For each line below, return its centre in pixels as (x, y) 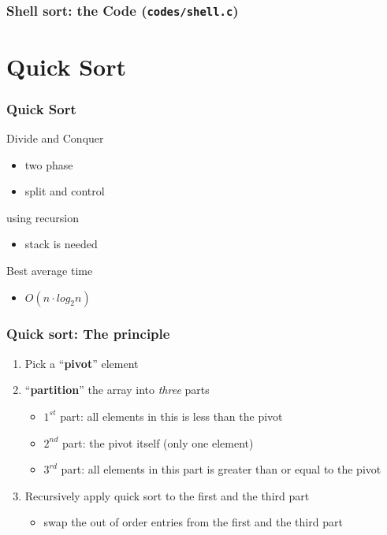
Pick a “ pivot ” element (82, 363)
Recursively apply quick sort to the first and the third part (167, 495)
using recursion (43, 217)
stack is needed (61, 244)
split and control (65, 191)
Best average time (50, 270)
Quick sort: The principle (88, 334)
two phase (49, 164)
